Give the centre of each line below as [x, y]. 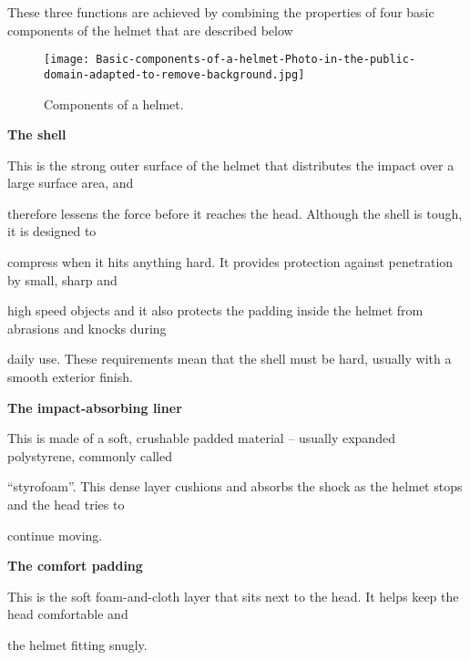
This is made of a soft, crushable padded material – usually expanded [201, 438]
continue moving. [55, 535]
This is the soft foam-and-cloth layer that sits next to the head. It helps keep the [233, 596]
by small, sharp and [62, 279]
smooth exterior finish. [70, 377]
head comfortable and [68, 614]
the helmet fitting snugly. [77, 644]
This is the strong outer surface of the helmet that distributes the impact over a [231, 165]
